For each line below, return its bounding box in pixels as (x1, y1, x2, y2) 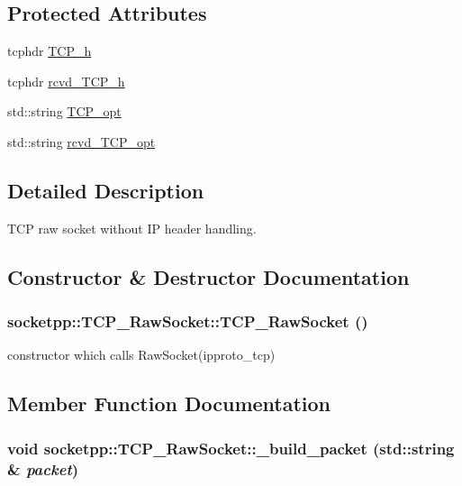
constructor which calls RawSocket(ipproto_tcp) (7, 345, 276, 364)
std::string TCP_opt (7, 102, 122, 121)
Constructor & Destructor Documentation (7, 262, 410, 290)
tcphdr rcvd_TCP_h (7, 71, 125, 90)
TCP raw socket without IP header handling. (7, 218, 257, 237)
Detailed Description (7, 176, 204, 204)
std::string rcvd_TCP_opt (7, 132, 156, 151)
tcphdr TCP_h (7, 41, 92, 60)
